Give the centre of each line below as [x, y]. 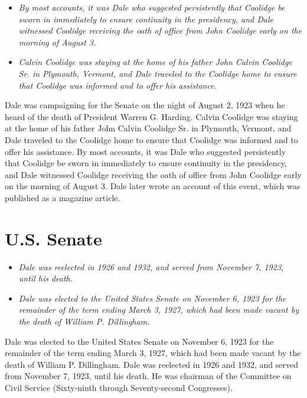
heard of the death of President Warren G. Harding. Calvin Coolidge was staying [151, 116]
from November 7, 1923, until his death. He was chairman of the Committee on [148, 376]
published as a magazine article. [63, 197]
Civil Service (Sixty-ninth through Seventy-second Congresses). [119, 387]
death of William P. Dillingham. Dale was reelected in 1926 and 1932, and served [152, 364]
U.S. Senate [53, 238]
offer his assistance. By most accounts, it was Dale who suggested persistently [146, 151]
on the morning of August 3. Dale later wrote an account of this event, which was [153, 186]
